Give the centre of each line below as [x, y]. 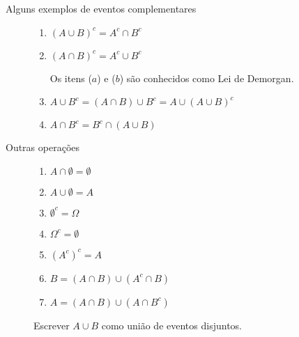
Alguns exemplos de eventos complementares [101, 8]
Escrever [52, 325]
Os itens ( [71, 78]
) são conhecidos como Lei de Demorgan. [207, 78]
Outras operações [43, 147]
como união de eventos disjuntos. [171, 325]
